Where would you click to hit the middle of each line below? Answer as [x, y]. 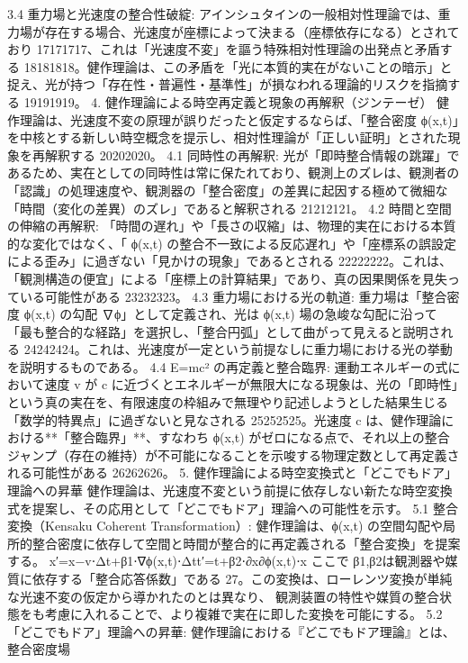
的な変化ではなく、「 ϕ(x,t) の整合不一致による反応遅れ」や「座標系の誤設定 [232, 243]
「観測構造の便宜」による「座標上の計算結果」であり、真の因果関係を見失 [227, 278]
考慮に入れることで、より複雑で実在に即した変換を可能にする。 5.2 [243, 614]
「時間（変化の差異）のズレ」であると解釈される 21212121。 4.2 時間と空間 [229, 208]
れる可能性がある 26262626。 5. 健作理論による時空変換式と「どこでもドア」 [233, 472]
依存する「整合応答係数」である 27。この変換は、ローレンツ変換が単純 [242, 578]
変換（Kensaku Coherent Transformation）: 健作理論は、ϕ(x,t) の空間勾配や [225, 526]
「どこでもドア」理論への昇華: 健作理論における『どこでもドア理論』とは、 [231, 631]
